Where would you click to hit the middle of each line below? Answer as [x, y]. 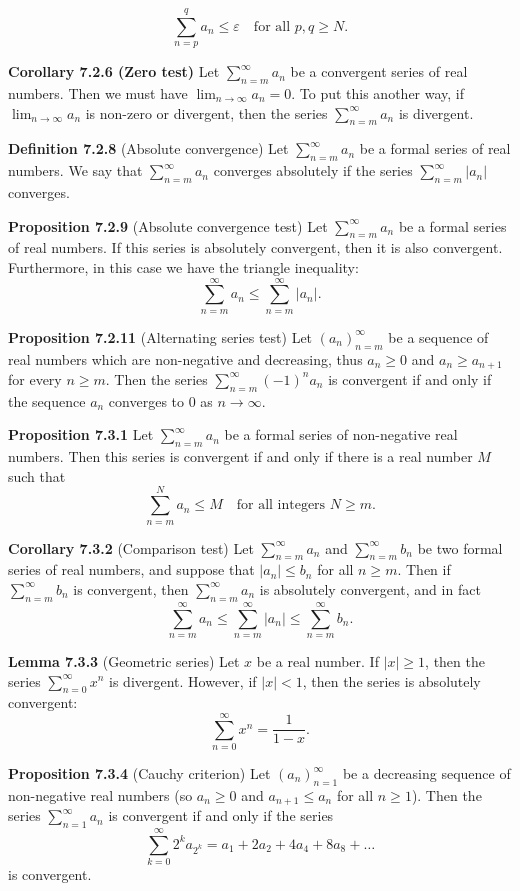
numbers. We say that [75, 170]
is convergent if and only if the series [221, 815]
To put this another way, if [382, 92]
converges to [146, 400]
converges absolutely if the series [313, 170]
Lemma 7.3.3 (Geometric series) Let [124, 660]
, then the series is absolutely [391, 680]
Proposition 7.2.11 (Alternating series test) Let [160, 336]
